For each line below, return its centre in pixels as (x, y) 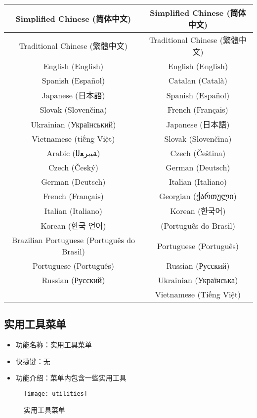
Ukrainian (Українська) (198, 280)
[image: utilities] (56, 394)
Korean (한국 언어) (73, 226)
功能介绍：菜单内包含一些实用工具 (71, 378)
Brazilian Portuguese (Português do (73, 240)
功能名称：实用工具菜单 (54, 345)
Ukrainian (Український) (73, 124)
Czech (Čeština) (198, 153)
